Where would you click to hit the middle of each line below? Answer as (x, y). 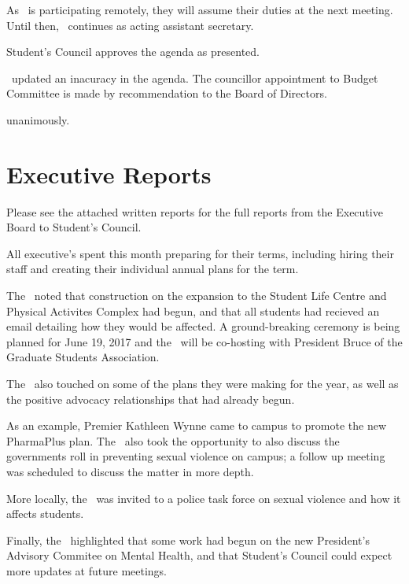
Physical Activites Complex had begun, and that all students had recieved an (193, 310)
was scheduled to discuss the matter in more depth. (130, 471)
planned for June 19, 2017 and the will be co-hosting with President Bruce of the (204, 341)
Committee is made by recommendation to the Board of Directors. (167, 93)
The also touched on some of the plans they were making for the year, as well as (203, 384)
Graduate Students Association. (83, 357)
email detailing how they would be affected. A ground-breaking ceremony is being (203, 326)
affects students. (45, 514)
